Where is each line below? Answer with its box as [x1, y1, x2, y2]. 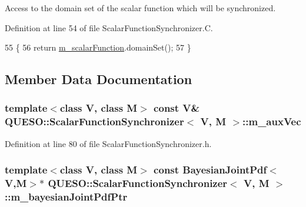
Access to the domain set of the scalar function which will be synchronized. [5, 2, 276, 14]
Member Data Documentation [5, 70, 192, 88]
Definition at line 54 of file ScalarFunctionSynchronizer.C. [5, 21, 213, 34]
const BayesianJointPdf [154, 162, 267, 177]
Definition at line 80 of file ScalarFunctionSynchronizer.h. [5, 137, 212, 149]
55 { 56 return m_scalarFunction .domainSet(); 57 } [5, 41, 191, 54]
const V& [154, 101, 200, 115]
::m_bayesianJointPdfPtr [5, 189, 128, 204]
